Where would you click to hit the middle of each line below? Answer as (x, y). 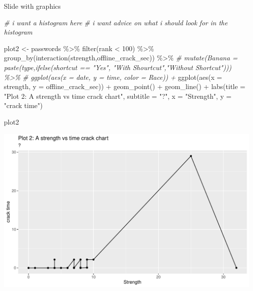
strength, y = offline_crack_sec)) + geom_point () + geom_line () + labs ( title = (125, 86)
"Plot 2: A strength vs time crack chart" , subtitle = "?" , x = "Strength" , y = (118, 96)
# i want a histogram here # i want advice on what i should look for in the (116, 22)
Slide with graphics (32, 6)
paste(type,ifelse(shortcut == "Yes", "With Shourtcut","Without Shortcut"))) (118, 67)
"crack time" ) (23, 105)
